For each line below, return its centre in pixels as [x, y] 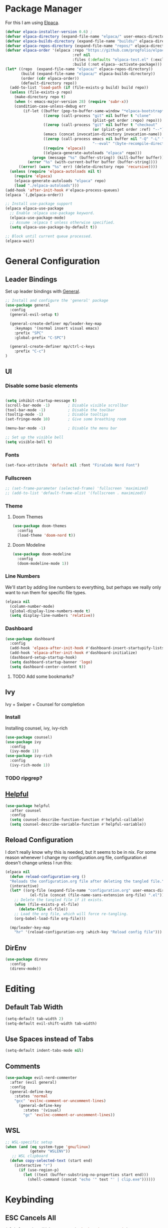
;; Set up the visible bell [34, 437]
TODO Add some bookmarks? [43, 676]
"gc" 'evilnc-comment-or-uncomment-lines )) [69, 1115]
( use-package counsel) [29, 737]
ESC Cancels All [31, 1218]
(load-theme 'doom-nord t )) [46, 536]
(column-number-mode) [32, 606]
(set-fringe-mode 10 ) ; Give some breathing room [66, 419]
